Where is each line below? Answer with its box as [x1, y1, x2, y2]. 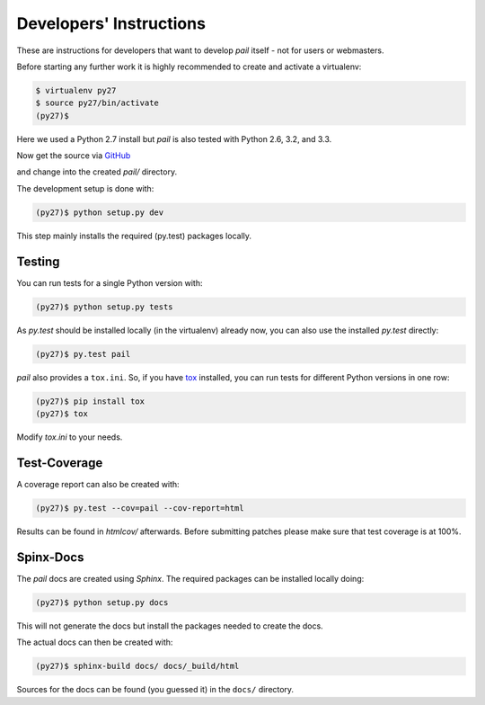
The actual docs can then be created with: [16, 637, 173, 647]
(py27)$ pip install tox [35, 396, 145, 406]
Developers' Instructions [16, 13, 207, 33]
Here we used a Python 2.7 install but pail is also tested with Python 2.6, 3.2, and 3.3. [16, 133, 332, 144]
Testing [16, 254, 60, 269]
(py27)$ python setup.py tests [35, 301, 174, 312]
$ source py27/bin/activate [35, 98, 159, 108]
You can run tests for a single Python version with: [16, 277, 203, 288]
